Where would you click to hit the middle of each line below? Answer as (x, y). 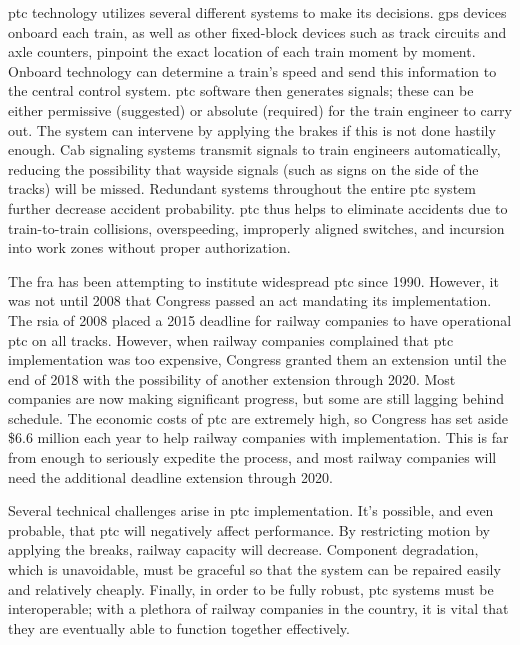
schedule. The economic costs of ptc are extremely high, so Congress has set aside (258, 417)
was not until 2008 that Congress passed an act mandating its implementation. (250, 300)
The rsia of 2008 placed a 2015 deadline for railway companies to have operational (260, 319)
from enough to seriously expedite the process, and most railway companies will (252, 457)
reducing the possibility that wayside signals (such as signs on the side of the (243, 168)
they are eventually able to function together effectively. (179, 627)
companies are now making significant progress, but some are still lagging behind (256, 398)
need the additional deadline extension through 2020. (170, 476)
